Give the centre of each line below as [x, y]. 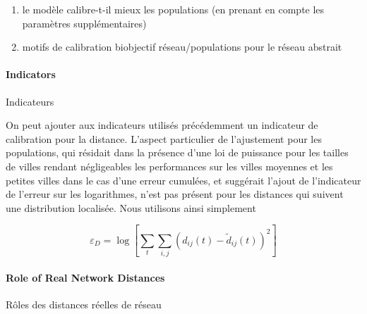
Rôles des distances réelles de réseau [84, 304]
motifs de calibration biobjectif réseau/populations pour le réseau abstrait [182, 47]
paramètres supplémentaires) [84, 23]
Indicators [31, 74]
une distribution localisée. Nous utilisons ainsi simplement [131, 207]
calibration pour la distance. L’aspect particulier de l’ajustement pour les [164, 138]
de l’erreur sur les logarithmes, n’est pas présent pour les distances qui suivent [175, 194]
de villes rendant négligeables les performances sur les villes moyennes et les [169, 166]
